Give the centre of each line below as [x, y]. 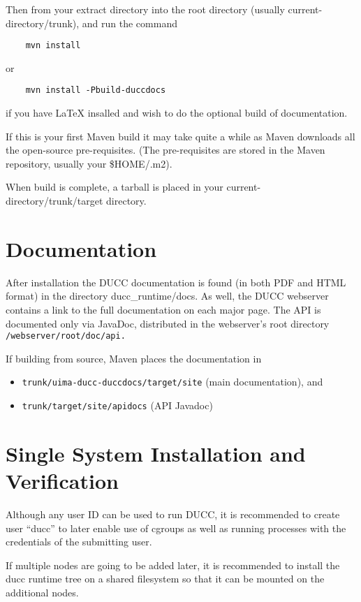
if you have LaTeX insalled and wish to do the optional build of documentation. [177, 113]
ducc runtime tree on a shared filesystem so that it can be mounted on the [165, 579]
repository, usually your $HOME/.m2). [89, 163]
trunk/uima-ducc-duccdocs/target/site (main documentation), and [172, 382]
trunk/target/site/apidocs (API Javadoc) [117, 405]
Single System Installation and [156, 453]
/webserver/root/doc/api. [66, 336]
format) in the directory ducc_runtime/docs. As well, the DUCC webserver [167, 296]
